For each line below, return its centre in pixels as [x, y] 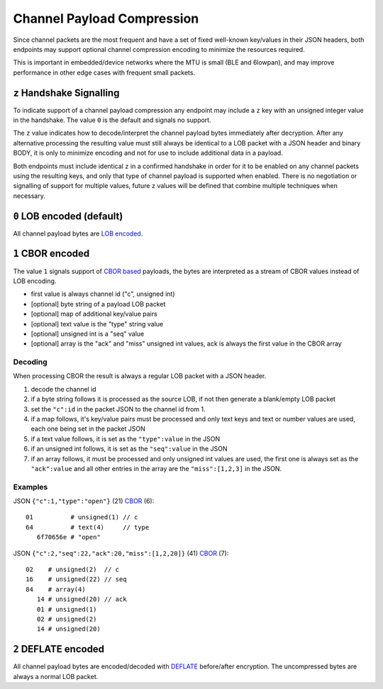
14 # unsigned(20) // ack [82, 599]
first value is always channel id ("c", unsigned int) [103, 294]
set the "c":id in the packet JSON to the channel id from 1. [118, 409]
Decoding [30, 362]
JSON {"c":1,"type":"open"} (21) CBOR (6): [84, 501]
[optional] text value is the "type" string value [97, 324]
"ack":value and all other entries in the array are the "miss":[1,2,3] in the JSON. [156, 468]
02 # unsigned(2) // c [73, 570]
